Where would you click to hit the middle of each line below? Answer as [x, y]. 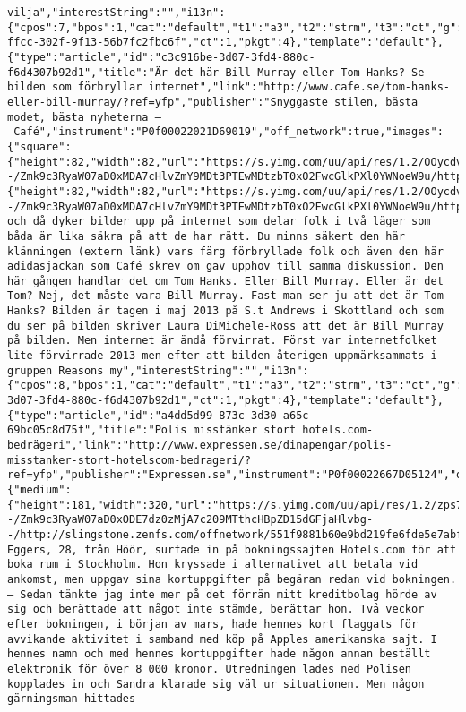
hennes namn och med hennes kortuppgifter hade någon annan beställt [219, 654]
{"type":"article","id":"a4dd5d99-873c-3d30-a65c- [161, 415]
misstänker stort [245, 430]
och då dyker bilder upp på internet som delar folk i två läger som [219, 222]
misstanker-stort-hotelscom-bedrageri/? [129, 460]
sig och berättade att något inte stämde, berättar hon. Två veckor [216, 609]
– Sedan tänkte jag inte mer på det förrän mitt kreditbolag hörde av [222, 594]
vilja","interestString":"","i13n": [116, 13]
